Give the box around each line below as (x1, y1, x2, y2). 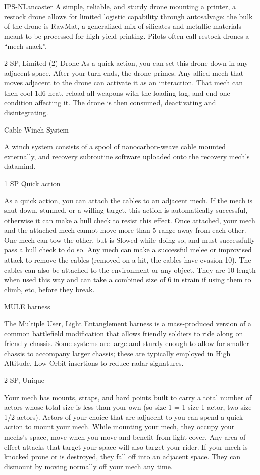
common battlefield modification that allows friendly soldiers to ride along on (4, 328, 243, 338)
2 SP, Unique (4, 375, 44, 385)
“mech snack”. (4, 40, 47, 51)
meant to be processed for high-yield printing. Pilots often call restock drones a (4, 30, 249, 41)
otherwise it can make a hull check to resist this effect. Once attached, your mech (4, 214, 255, 225)
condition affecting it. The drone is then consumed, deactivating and (4, 97, 216, 108)
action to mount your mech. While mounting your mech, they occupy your (4, 421, 235, 432)
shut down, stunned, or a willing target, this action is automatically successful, (4, 205, 248, 215)
